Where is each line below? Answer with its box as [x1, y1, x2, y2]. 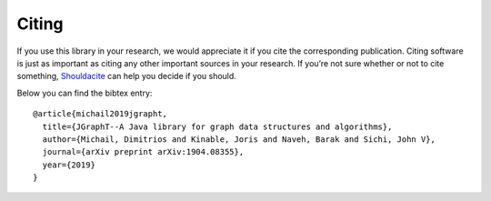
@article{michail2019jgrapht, [33, 109, 168, 119]
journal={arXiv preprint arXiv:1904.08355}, [42, 146, 245, 157]
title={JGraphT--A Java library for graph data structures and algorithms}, [42, 121, 393, 132]
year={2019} [42, 159, 95, 170]
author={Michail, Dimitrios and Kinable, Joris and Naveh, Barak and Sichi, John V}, [42, 134, 436, 145]
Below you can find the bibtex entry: [16, 87, 153, 98]
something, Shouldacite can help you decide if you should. [16, 71, 236, 82]
